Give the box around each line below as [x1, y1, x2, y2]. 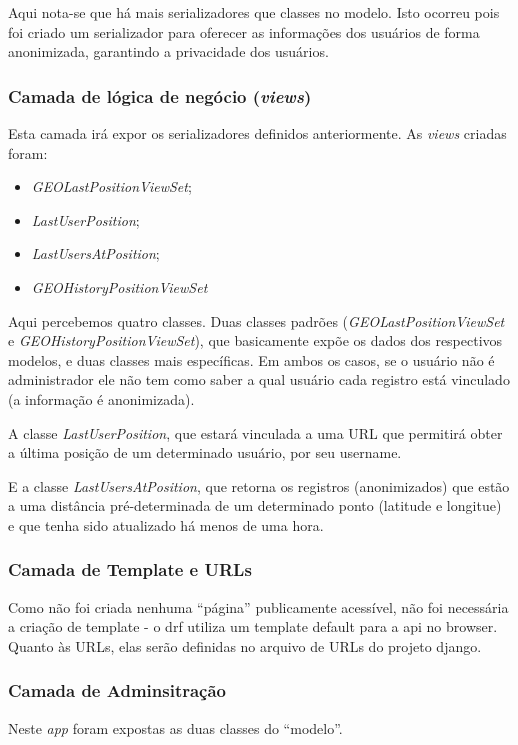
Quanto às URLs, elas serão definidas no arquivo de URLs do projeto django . [8, 635, 482, 656]
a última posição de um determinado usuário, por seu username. [8, 442, 402, 463]
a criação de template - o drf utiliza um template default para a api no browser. [8, 616, 498, 637]
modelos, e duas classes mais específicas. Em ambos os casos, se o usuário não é [8, 349, 495, 370]
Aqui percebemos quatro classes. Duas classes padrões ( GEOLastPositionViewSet [8, 310, 505, 331]
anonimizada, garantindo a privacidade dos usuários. [8, 41, 329, 62]
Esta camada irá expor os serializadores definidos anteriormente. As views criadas [8, 123, 507, 143]
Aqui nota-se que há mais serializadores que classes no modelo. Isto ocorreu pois [8, 2, 500, 22]
